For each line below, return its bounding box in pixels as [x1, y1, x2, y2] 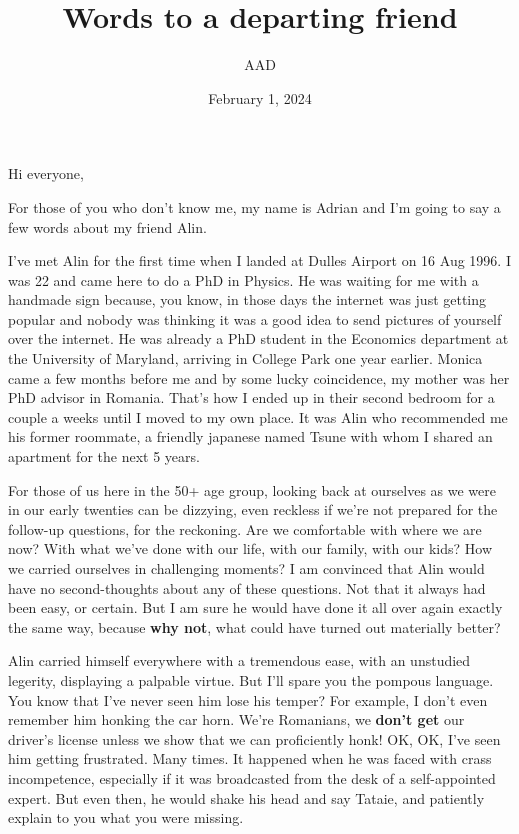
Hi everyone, [8, 163, 84, 184]
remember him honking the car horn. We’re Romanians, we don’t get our [8, 709, 465, 730]
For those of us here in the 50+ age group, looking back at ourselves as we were [8, 479, 496, 500]
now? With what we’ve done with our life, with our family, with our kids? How [8, 538, 492, 559]
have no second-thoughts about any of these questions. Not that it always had [8, 577, 486, 598]
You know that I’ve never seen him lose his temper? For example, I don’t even [8, 689, 488, 710]
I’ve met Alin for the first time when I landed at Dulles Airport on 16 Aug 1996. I [8, 250, 511, 271]
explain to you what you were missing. [8, 807, 244, 828]
